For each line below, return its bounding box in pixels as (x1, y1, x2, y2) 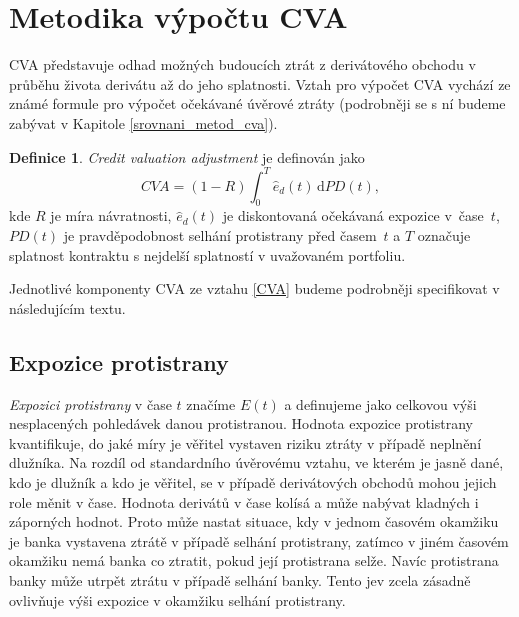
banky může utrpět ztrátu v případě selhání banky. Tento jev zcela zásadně (9, 569, 471, 590)
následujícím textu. (9, 297, 126, 318)
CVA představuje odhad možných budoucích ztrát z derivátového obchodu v (9, 54, 476, 75)
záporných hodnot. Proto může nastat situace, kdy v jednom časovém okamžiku (9, 511, 499, 532)
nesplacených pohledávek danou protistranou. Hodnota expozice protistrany (9, 413, 474, 434)
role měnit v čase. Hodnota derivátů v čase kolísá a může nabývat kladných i (9, 491, 479, 512)
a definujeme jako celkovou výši (284, 393, 477, 414)
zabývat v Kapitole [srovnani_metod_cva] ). (9, 112, 278, 133)
